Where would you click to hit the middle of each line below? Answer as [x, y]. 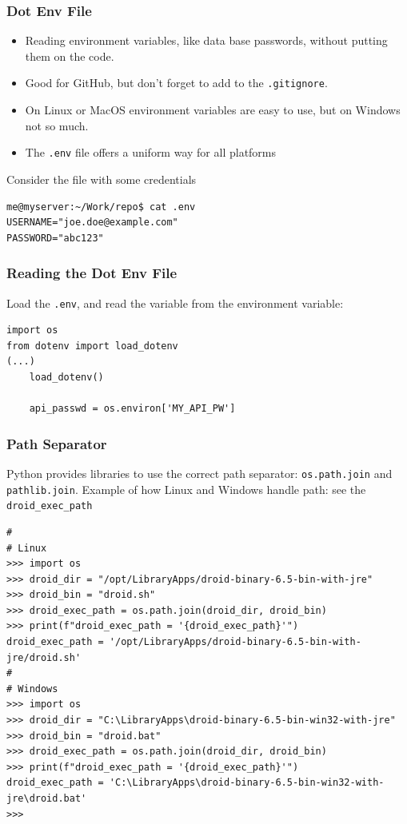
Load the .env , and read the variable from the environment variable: [175, 303]
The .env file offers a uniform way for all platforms [151, 152]
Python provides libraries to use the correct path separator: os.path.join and [200, 473]
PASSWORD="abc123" [55, 238]
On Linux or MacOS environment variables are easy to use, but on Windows [213, 110]
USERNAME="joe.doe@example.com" [92, 223]
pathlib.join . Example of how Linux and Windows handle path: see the [186, 489]
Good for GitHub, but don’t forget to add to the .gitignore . [176, 83]
